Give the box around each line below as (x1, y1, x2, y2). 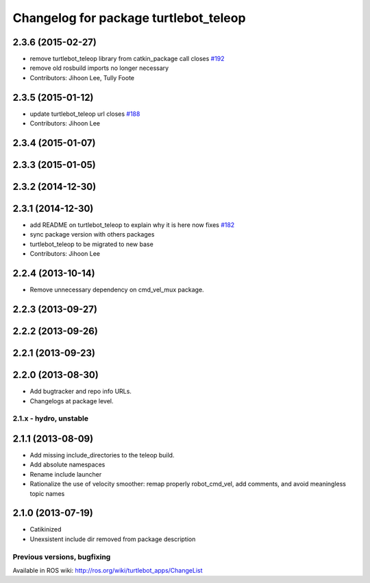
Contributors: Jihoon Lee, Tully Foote (29, 73, 135, 82)
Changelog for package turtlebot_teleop (12, 10, 246, 25)
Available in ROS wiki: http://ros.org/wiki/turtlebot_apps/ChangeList (12, 566, 203, 574)
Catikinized (29, 525, 62, 534)
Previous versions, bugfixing (12, 552, 111, 562)
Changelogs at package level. (29, 396, 114, 405)
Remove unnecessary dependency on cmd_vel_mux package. (29, 285, 205, 294)
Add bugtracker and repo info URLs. (29, 388, 132, 396)
